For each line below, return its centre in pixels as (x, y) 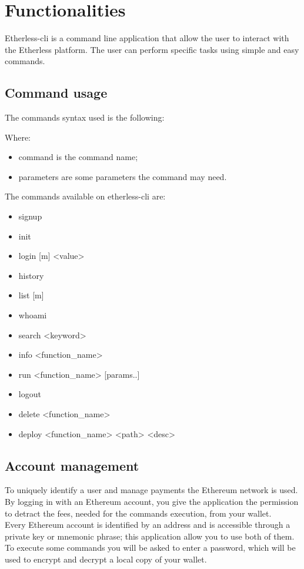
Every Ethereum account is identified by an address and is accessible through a (148, 525)
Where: (18, 137)
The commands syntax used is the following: (85, 117)
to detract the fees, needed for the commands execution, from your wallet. (138, 513)
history (31, 275)
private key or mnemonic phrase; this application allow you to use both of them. (150, 536)
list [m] (31, 295)
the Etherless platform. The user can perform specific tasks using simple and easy (152, 49)
